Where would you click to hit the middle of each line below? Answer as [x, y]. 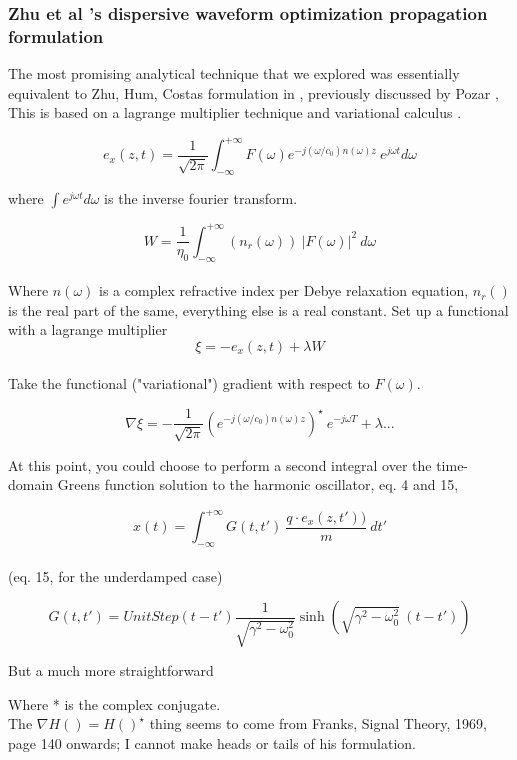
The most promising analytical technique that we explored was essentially [234, 73]
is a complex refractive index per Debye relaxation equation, [284, 290]
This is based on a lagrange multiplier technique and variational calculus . [235, 112]
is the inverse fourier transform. [201, 198]
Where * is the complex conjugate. [114, 703]
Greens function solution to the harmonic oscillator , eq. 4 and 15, [258, 484]
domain [31, 484]
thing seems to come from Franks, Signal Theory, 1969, [318, 723]
